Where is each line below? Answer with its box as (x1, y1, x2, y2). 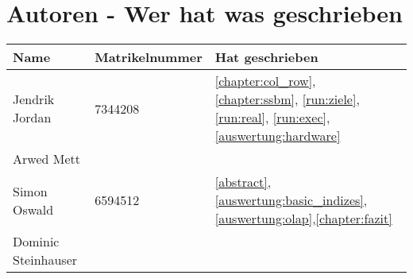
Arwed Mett (13, 149, 80, 169)
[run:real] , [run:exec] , (214, 108, 330, 127)
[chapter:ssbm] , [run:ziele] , (214, 90, 360, 109)
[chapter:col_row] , (214, 72, 316, 91)
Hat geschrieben (214, 48, 318, 67)
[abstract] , (214, 172, 272, 192)
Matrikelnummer (95, 48, 203, 67)
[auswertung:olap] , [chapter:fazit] (214, 209, 392, 228)
